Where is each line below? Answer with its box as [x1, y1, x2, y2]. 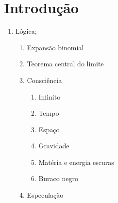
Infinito [38, 91, 61, 101]
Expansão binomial [27, 42, 84, 52]
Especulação [27, 190, 64, 200]
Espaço [38, 124, 60, 134]
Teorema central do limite [27, 59, 104, 69]
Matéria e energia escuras [38, 157, 114, 167]
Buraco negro [38, 173, 78, 183]
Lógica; [15, 26, 37, 36]
